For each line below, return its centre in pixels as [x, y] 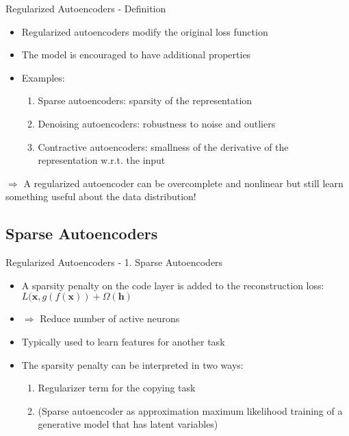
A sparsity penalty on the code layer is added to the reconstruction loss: [173, 285]
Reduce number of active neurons [110, 318]
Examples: [43, 77]
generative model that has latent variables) [128, 424]
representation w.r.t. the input [102, 160]
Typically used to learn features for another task [123, 341]
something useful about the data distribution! [101, 196]
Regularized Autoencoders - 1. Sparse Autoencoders [114, 262]
